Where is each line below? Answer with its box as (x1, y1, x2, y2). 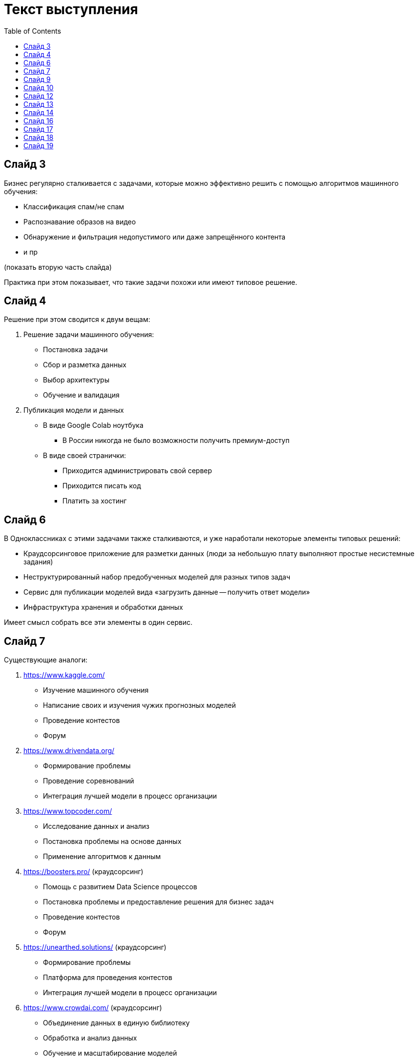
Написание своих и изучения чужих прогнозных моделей (43, 701, 236, 710)
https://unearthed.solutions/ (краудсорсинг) (23, 943, 167, 952)
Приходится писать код (62, 481, 141, 490)
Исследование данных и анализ (43, 822, 150, 831)
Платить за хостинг (62, 497, 127, 505)
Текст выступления (4, 1, 138, 18)
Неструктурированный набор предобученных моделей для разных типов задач (23, 573, 291, 581)
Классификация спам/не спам (23, 202, 124, 211)
